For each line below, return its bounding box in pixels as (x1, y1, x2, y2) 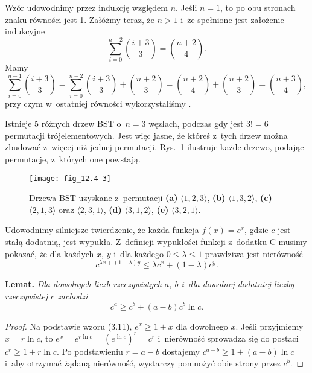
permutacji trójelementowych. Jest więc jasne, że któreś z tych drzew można (5, 129, 288, 141)
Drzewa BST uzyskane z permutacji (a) (29, 191, 178, 204)
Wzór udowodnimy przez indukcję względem (5, 1, 168, 13)
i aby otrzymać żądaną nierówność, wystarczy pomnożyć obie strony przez (5, 357, 281, 369)
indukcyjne (5, 25, 45, 37)
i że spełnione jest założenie (180, 13, 284, 25)
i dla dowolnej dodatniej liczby (181, 278, 294, 290)
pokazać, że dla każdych (5, 247, 94, 260)
